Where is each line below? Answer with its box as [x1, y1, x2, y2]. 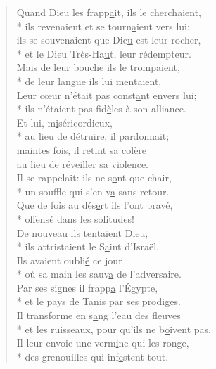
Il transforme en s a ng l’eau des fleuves [16, 308, 181, 323]
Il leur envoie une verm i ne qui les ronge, [16, 335, 189, 350]
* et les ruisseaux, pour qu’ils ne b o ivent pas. [16, 321, 212, 336]
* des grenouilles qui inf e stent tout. [16, 349, 169, 363]
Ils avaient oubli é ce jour [16, 252, 122, 267]
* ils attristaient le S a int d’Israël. [16, 239, 159, 254]
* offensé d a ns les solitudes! [16, 211, 134, 226]
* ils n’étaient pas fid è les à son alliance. [16, 101, 186, 116]
